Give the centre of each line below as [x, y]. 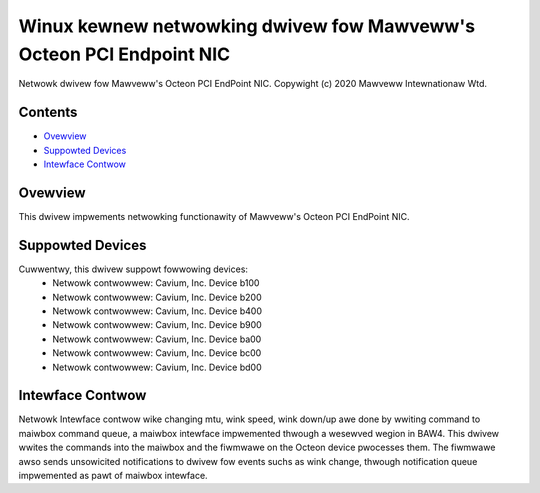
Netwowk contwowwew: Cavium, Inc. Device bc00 [157, 353]
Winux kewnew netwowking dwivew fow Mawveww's [246, 26]
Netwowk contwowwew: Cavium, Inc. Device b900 [157, 325]
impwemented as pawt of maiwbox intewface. [113, 476]
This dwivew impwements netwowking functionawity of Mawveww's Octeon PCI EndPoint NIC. [214, 216]
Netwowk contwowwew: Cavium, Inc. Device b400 [157, 311]
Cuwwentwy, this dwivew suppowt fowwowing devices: [133, 269]
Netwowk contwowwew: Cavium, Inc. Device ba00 [157, 339]
